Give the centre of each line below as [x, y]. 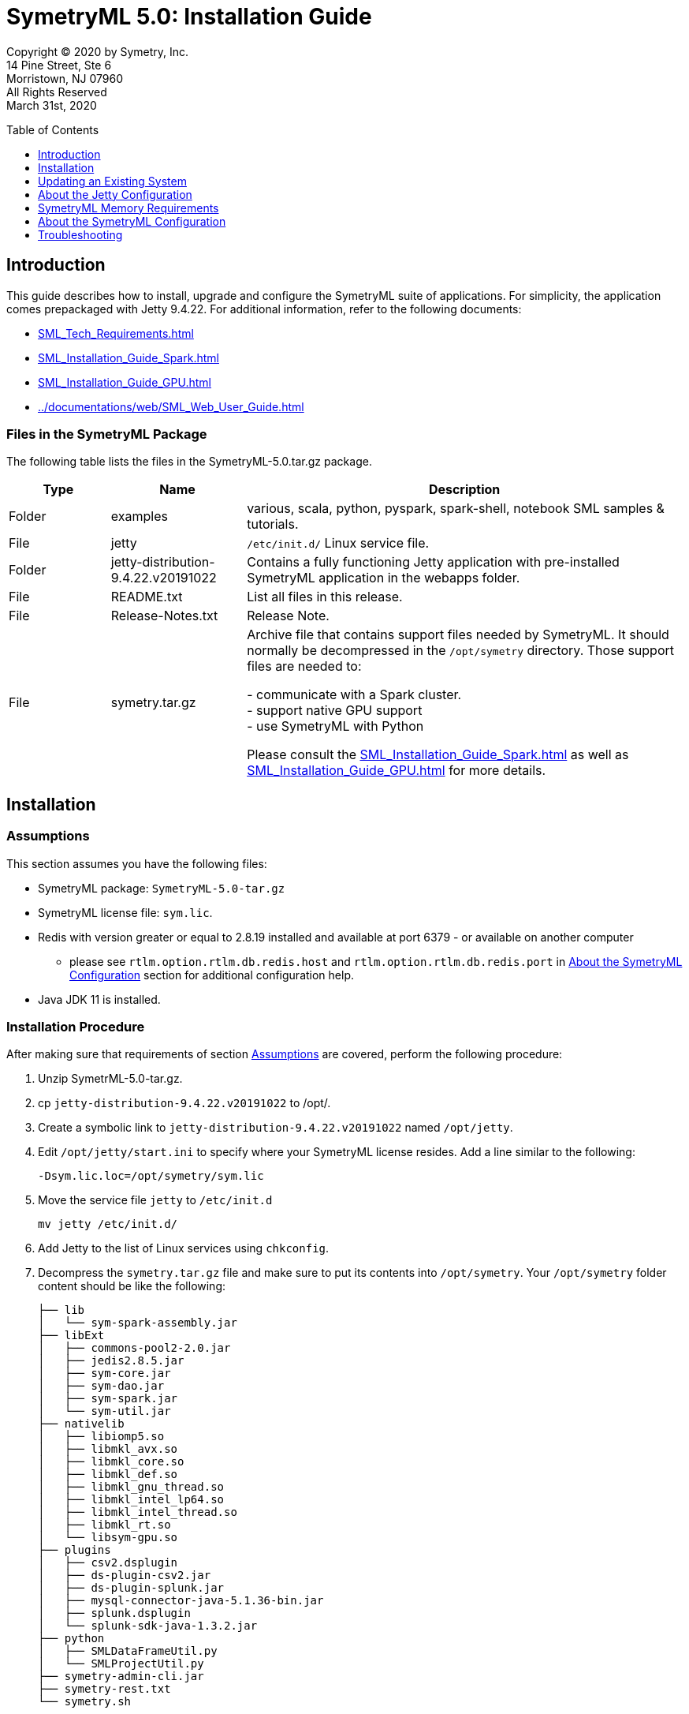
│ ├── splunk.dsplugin [114, 1613]
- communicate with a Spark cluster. [354, 695]
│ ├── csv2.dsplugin [108, 1563]
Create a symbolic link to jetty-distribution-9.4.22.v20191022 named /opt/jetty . [276, 1128]
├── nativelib [81, 1424]
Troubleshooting [80, 234]
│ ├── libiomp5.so [101, 1437]
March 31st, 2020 [52, 105]
